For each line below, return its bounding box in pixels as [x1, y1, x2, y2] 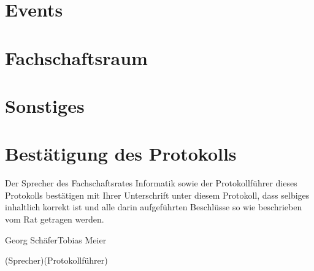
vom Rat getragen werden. [5, 213, 104, 226]
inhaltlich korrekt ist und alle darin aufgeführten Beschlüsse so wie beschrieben [5, 200, 302, 213]
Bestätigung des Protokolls [5, 141, 237, 166]
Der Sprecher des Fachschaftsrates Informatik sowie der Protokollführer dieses [5, 177, 297, 189]
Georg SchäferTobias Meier [5, 233, 107, 246]
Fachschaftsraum [5, 45, 148, 70]
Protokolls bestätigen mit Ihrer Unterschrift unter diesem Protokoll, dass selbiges [5, 188, 310, 201]
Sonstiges [5, 93, 85, 118]
